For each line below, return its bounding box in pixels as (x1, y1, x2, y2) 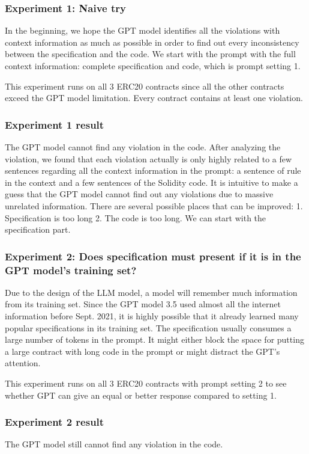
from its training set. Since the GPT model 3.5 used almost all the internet (5, 298, 281, 310)
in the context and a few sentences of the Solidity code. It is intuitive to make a (5, 176, 298, 188)
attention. (5, 357, 41, 369)
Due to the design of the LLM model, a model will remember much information (5, 286, 298, 298)
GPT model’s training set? (5, 262, 137, 277)
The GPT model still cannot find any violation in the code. (5, 438, 223, 450)
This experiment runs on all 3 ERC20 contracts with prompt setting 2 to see (5, 377, 287, 390)
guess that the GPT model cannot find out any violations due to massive (5, 188, 274, 200)
